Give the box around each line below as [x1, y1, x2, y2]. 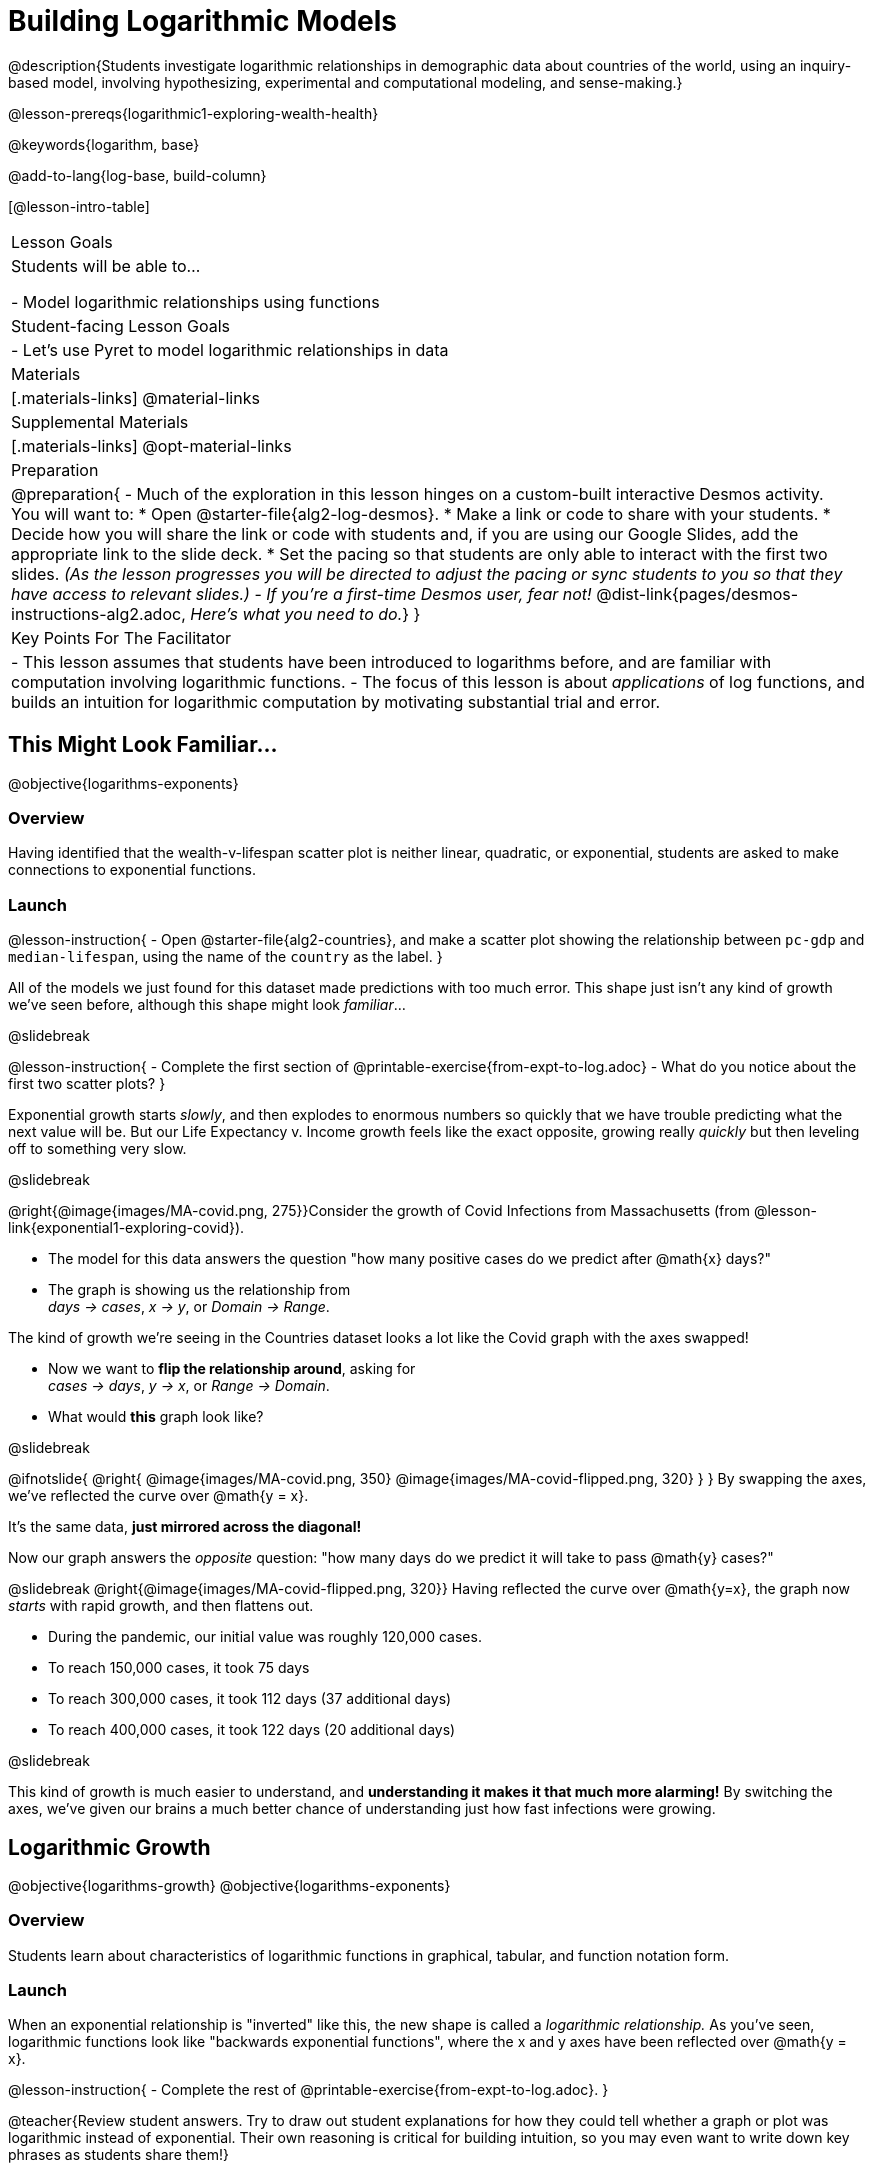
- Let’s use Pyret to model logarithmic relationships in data [11, 339, 449, 360]
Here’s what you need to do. [190, 603, 403, 624]
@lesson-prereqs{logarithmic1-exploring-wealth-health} [8, 104, 379, 122]
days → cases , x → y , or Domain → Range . [48, 1298, 330, 1316]
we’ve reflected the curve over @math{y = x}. [8, 1487, 309, 1505]
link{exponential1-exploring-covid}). [8, 1219, 245, 1237]
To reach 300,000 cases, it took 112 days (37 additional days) [48, 1690, 452, 1708]
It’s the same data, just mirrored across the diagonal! [8, 1518, 362, 1536]
